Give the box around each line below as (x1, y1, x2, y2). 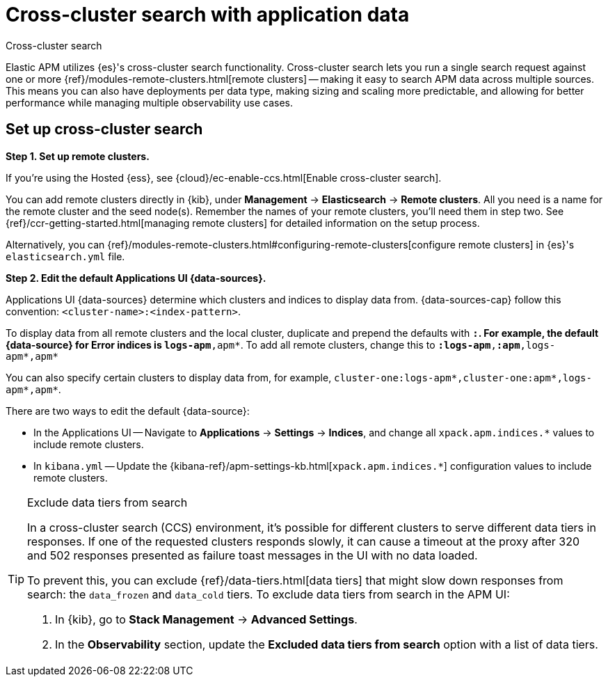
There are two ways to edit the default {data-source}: (6, 404, 250, 417)
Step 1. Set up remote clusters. (6, 150, 150, 162)
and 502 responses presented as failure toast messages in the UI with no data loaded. (27, 548, 478, 562)
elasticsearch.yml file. (6, 250, 125, 262)
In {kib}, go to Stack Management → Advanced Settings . (55, 612, 358, 626)
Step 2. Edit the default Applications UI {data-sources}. (6, 271, 266, 284)
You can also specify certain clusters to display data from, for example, (6, 371, 332, 383)
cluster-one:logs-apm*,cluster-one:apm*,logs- (334, 372, 592, 383)
